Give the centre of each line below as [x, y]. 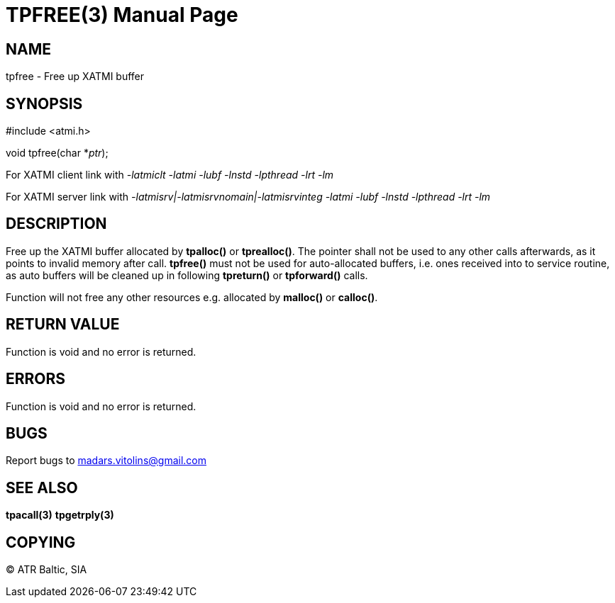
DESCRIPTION [56, 224]
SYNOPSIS [44, 103]
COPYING [41, 542]
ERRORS [36, 379]
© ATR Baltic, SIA [46, 570]
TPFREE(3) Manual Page [122, 15]
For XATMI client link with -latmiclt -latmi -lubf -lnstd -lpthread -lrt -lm [170, 175]
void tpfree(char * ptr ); [57, 153]
